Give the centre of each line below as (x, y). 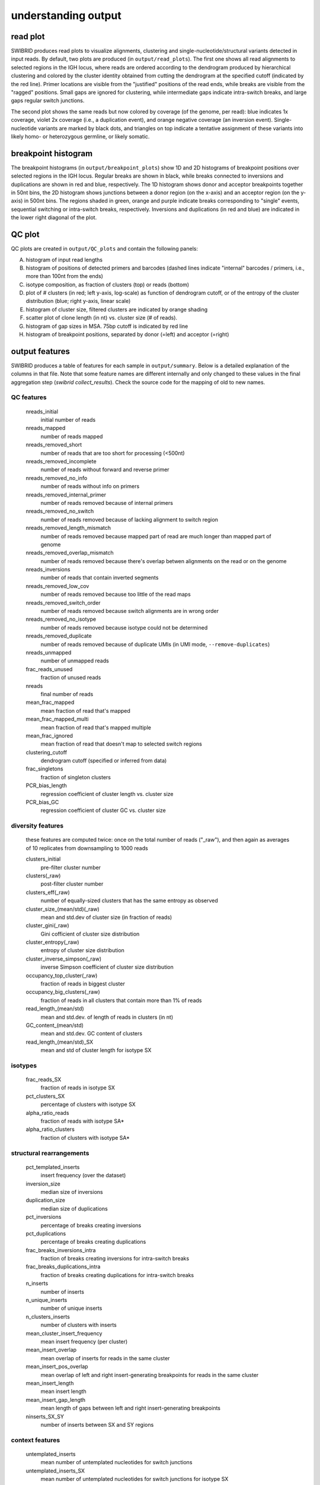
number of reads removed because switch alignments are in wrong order (130, 611)
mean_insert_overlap (51, 1350)
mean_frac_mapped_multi (57, 719)
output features (41, 351)
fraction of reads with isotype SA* (82, 1121)
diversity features (37, 826)
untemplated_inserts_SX (55, 1471)
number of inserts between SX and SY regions (97, 1424)
